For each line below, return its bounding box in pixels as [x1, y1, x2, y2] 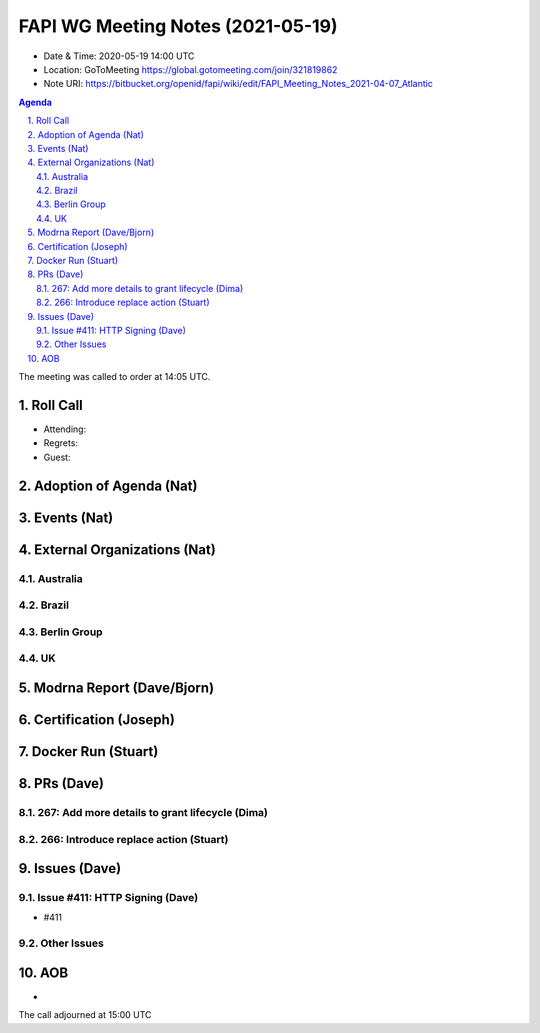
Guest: [43, 451, 71, 463]
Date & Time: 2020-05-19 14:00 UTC [43, 50, 195, 62]
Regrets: [43, 437, 79, 449]
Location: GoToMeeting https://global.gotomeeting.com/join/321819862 [43, 63, 338, 75]
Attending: [43, 423, 87, 435]
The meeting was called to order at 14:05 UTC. [18, 371, 211, 383]
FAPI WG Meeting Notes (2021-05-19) [18, 15, 339, 37]
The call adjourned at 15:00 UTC [18, 1009, 152, 1021]
